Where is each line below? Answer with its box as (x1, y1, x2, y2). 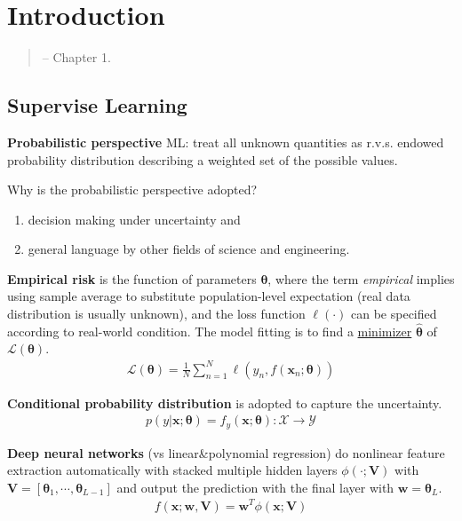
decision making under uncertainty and (28, 209, 241, 228)
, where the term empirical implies (267, 269, 455, 288)
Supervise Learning (7, 91, 187, 119)
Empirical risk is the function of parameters (7, 269, 257, 288)
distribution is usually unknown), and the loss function (7, 304, 306, 323)
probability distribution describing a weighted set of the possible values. (7, 150, 398, 169)
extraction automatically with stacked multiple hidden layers (7, 461, 338, 479)
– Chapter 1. (42, 48, 111, 67)
